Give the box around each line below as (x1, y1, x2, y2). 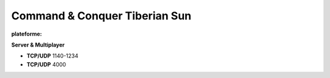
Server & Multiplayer (11, 41, 65, 48)
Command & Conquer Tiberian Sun (11, 9, 192, 22)
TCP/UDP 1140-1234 (26, 52, 79, 60)
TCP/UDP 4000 (26, 60, 67, 68)
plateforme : (11, 30, 42, 37)
